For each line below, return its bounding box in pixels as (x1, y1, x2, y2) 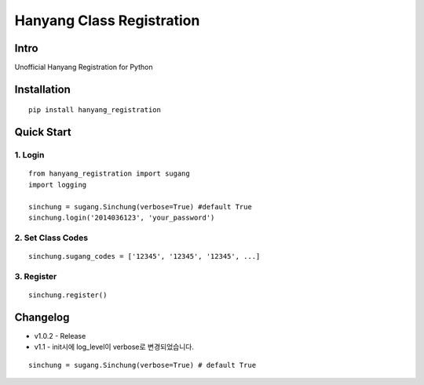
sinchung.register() (28, 290, 108, 300)
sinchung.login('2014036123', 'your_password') (28, 213, 215, 222)
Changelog (14, 311, 70, 324)
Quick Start (14, 125, 71, 139)
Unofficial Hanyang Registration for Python (14, 63, 153, 72)
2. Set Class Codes (14, 232, 89, 243)
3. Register (14, 271, 57, 281)
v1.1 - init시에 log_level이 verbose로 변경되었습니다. (34, 342, 194, 352)
